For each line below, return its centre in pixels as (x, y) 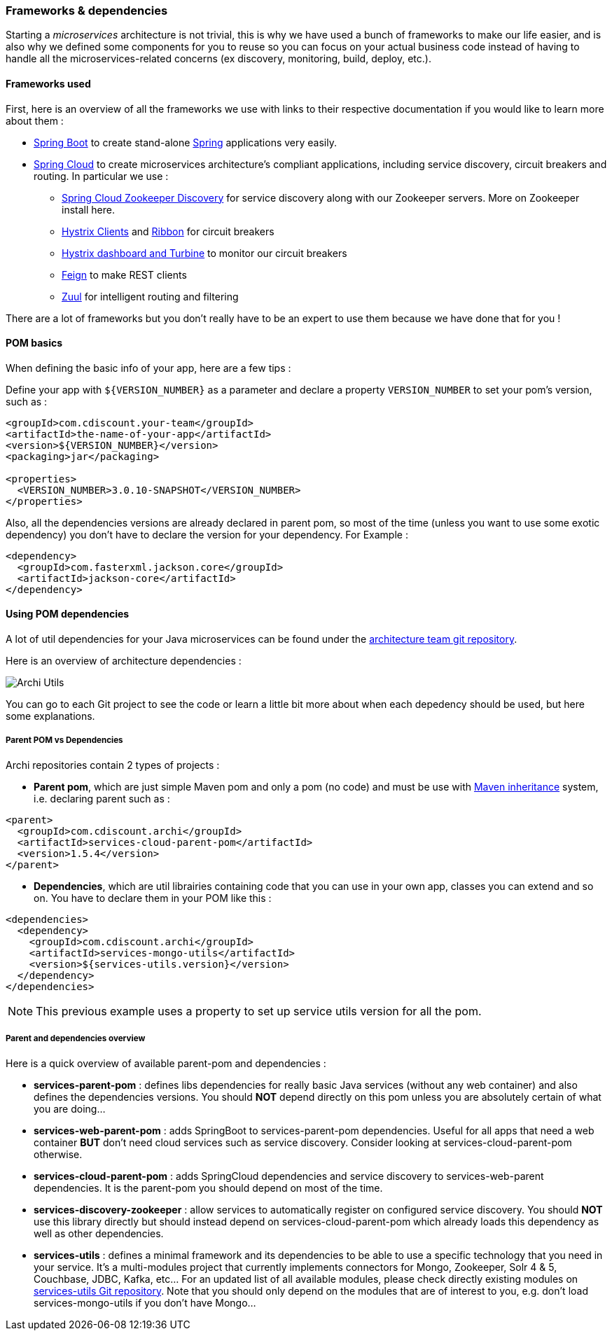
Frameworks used (48, 83)
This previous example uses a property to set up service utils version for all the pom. (259, 1011)
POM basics (34, 343)
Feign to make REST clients (124, 274)
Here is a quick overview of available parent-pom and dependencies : (166, 1063)
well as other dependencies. (99, 1233)
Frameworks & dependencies (87, 11)
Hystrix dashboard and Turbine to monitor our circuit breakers (204, 253)
